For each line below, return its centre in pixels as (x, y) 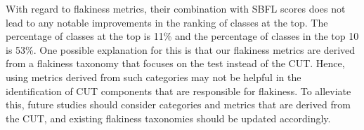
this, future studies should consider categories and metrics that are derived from (178, 104)
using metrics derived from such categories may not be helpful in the (154, 77)
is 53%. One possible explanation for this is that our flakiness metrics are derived (181, 49)
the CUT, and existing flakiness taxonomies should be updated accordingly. (168, 118)
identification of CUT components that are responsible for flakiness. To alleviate (178, 91)
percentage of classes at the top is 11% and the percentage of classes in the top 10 (182, 36)
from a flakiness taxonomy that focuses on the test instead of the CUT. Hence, (175, 63)
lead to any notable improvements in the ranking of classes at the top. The (167, 22)
